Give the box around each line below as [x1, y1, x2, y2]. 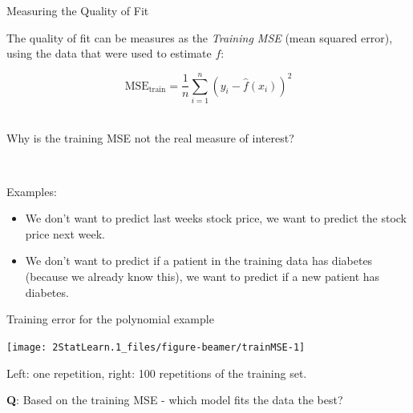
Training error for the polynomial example [6, 311, 214, 327]
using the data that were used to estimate [6, 45, 212, 62]
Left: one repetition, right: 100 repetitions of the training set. [6, 364, 307, 381]
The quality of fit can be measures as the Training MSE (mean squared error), [6, 29, 393, 46]
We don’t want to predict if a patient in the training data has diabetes [25, 252, 373, 269]
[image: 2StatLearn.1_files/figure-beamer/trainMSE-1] [6, 341, 306, 353]
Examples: [6, 182, 57, 199]
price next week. [25, 225, 105, 242]
